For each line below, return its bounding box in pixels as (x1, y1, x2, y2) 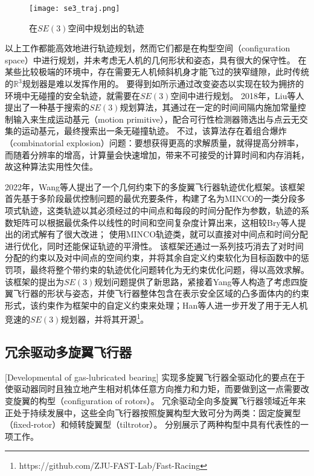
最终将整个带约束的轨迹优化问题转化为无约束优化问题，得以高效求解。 (30, 263, 309, 275)
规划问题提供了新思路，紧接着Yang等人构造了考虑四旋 (94, 275, 308, 288)
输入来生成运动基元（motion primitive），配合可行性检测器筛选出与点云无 (13, 112, 300, 125)
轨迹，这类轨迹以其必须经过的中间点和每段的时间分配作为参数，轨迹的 (21, 204, 301, 216)
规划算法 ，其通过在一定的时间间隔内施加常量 (120, 101, 298, 114)
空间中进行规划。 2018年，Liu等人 (170, 89, 304, 101)
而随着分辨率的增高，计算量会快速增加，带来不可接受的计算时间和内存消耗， (5, 148, 309, 161)
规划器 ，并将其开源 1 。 (60, 311, 149, 325)
